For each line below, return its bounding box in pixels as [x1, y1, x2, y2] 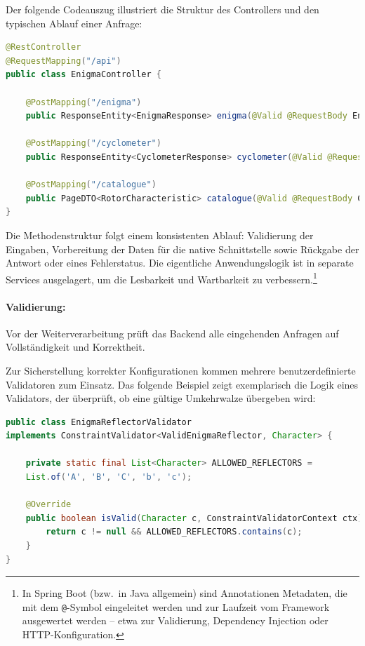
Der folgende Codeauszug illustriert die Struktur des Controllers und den [6, 2, 319, 16]
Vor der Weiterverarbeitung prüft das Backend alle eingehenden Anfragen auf [6, 325, 339, 340]
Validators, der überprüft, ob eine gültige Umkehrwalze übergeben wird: [6, 391, 316, 405]
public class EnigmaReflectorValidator [6, 417, 192, 427]
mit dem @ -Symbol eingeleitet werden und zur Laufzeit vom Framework [22, 599, 330, 614]
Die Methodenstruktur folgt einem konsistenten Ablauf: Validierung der [6, 227, 314, 242]
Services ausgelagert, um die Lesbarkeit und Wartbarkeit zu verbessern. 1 [6, 269, 317, 286]
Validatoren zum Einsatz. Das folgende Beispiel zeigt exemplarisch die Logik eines [6, 377, 359, 391]
